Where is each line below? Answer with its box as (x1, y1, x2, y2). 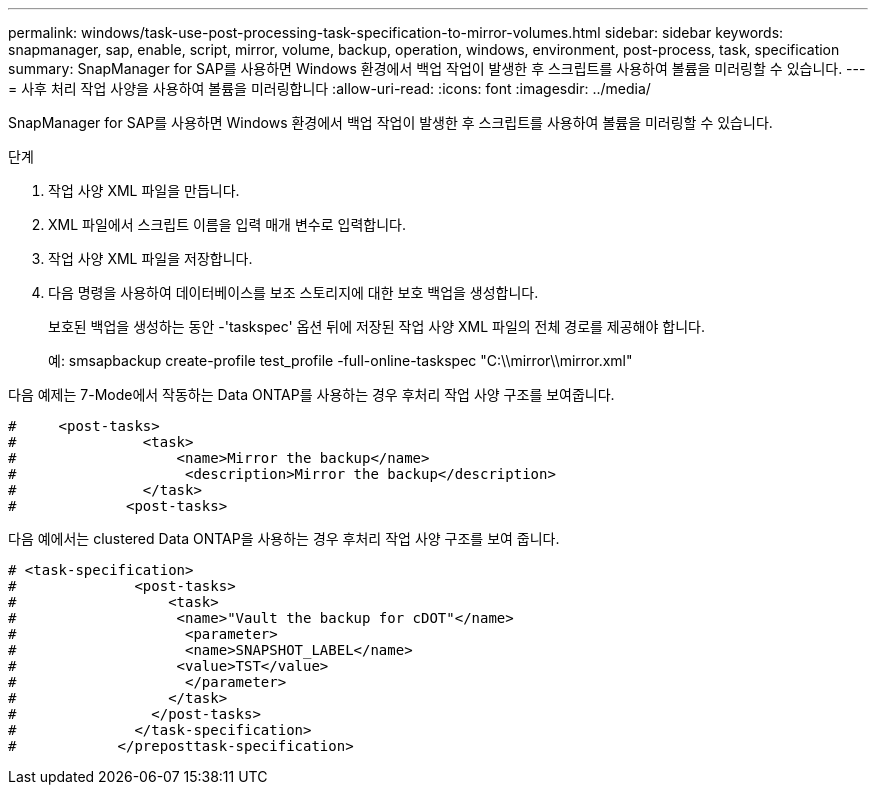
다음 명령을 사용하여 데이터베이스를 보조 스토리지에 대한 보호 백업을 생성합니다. (48, 284, 539, 301)
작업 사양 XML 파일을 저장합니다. (48, 250, 253, 267)
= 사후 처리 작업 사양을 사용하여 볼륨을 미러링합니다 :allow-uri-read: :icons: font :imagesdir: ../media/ (8, 80, 651, 97)
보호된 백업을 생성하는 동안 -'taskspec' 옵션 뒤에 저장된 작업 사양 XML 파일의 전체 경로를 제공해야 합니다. (48, 318, 705, 335)
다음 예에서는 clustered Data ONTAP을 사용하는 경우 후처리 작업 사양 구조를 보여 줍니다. (8, 530, 560, 547)
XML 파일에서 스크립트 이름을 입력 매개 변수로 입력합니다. (48, 216, 406, 233)
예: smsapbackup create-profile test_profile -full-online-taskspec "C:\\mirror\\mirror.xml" (48, 352, 633, 369)
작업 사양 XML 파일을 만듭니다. (48, 182, 240, 199)
